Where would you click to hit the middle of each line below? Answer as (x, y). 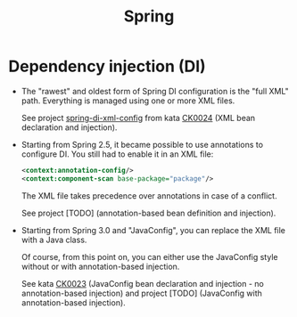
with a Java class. (54, 240)
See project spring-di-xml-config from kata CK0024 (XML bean (138, 118)
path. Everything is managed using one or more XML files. (128, 101)
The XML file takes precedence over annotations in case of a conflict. (149, 195)
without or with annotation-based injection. (100, 266)
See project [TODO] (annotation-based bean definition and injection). (148, 213)
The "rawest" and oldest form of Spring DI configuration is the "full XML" (155, 91)
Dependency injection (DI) (107, 66)
